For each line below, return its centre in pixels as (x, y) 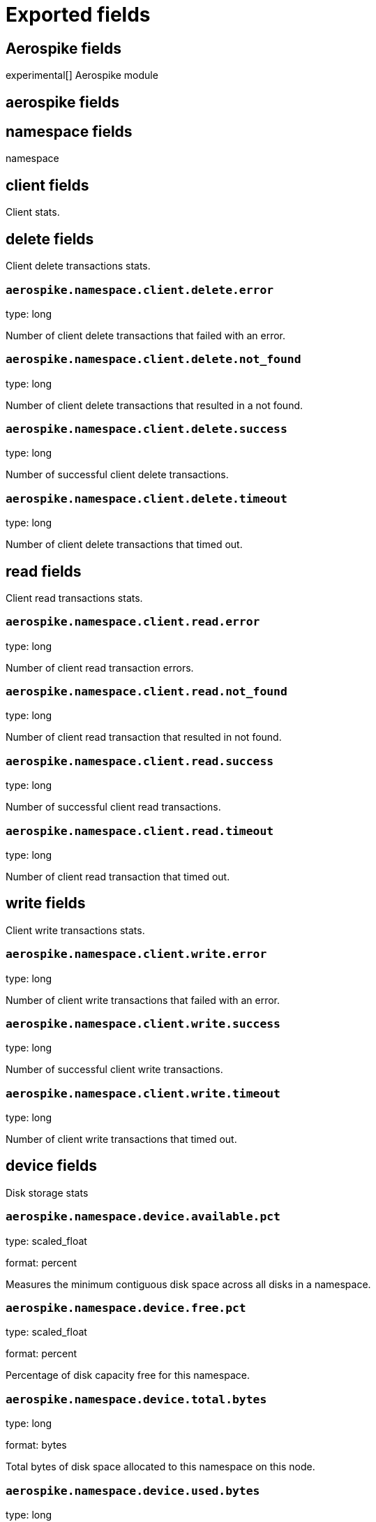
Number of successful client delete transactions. (117, 475)
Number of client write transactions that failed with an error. (143, 1000)
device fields (51, 1166)
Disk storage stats (47, 1192)
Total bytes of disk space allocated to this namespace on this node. (160, 1467)
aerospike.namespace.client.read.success (140, 761)
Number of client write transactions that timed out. (121, 1139)
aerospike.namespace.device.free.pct (126, 1308)
